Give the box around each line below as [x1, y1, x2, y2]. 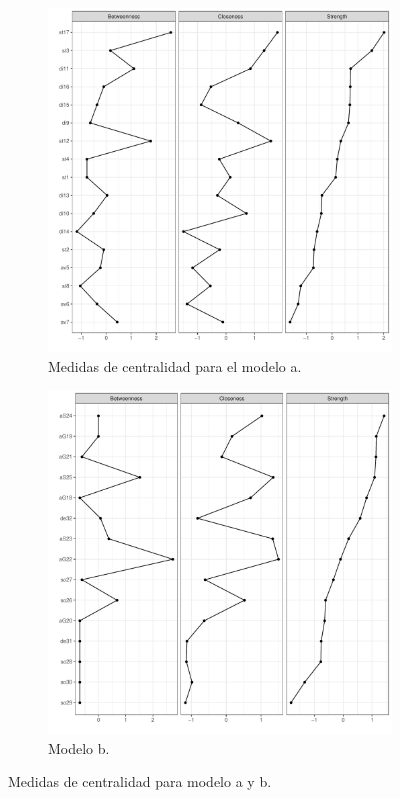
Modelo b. [48, 737, 110, 758]
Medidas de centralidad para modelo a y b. [8, 771, 272, 792]
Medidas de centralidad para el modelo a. [48, 355, 302, 376]
